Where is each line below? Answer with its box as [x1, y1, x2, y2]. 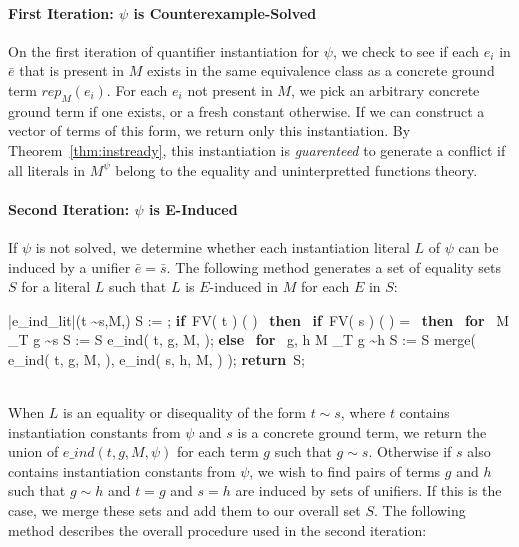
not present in [187, 79, 273, 100]
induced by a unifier [8, 256, 131, 277]
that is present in [19, 60, 124, 81]
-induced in [209, 276, 279, 297]
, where [340, 402, 386, 423]
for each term [176, 441, 259, 462]
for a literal [21, 276, 91, 297]
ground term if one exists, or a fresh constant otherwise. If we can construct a [8, 100, 485, 121]
